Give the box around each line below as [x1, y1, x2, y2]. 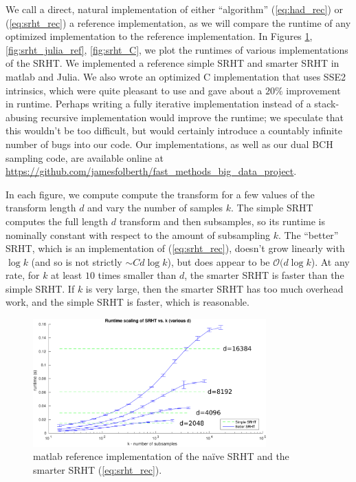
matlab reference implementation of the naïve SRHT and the [33, 449, 289, 463]
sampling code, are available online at [5, 150, 164, 165]
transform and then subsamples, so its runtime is [119, 213, 325, 228]
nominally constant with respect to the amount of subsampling [5, 227, 270, 242]
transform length [5, 200, 76, 215]
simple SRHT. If [5, 281, 75, 295]
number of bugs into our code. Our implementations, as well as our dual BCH [5, 136, 333, 151]
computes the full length [5, 213, 109, 228]
